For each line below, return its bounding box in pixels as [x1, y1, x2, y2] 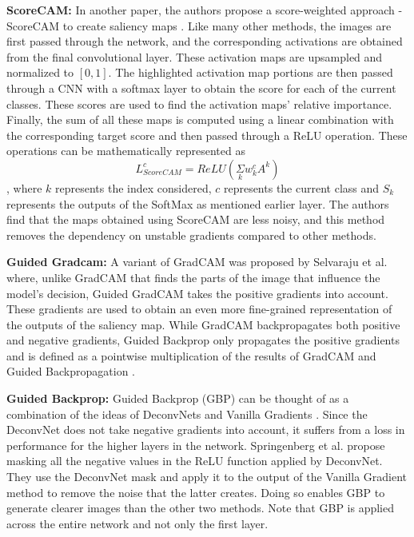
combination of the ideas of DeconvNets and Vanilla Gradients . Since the [6, 405, 368, 422]
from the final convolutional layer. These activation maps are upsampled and [6, 48, 383, 65]
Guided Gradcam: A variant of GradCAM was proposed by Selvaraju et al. [6, 253, 388, 270]
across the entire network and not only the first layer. [6, 515, 269, 531]
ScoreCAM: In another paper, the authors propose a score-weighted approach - [6, 2, 403, 18]
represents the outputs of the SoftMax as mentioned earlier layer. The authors [6, 195, 389, 212]
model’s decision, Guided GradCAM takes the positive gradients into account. [6, 284, 388, 301]
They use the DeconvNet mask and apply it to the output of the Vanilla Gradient [6, 468, 408, 485]
